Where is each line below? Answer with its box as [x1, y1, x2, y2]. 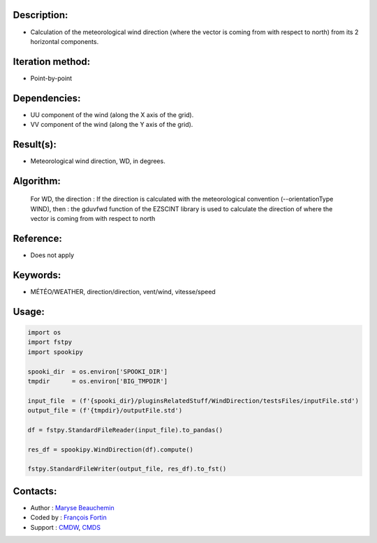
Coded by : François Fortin [30, 513, 108, 522]
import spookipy [27, 348, 84, 355]
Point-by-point [30, 74, 73, 82]
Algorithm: [13, 175, 61, 187]
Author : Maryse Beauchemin [30, 503, 114, 512]
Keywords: [13, 269, 61, 281]
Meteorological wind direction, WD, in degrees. [30, 157, 165, 165]
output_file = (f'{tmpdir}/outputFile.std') [27, 406, 183, 415]
